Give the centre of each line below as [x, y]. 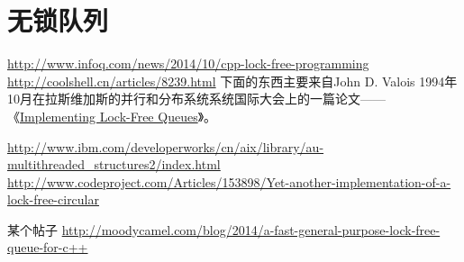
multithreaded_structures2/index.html [114, 164]
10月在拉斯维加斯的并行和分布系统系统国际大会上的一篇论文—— [196, 99]
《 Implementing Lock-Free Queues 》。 [112, 116]
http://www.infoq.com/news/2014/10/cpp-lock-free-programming [188, 63]
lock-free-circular [54, 199]
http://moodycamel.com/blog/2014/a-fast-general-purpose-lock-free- [251, 229]
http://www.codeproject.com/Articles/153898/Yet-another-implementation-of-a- [229, 181]
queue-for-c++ [48, 247]
